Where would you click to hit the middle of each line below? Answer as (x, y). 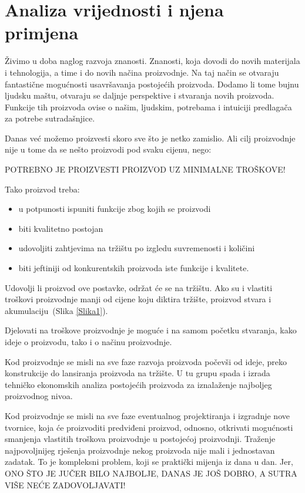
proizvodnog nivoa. (39, 396)
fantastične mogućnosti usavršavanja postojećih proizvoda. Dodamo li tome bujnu (152, 84)
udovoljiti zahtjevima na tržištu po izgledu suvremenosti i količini (137, 248)
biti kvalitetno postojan (61, 228)
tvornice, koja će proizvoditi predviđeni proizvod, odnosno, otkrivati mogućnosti (149, 427)
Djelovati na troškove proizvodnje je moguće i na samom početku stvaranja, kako (151, 330)
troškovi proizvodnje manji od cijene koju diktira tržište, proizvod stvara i (138, 299)
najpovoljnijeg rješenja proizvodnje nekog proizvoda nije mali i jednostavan (140, 450)
